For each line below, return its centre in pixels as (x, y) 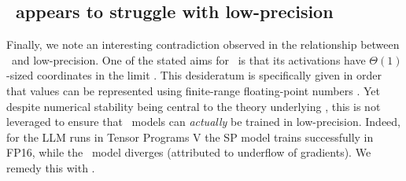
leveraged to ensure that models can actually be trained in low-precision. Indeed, (204, 122)
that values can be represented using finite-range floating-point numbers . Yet (193, 90)
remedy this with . (51, 167)
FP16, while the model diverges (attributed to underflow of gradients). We (189, 152)
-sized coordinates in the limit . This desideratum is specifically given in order (194, 75)
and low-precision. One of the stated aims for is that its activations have (188, 59)
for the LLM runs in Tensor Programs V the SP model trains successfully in (190, 137)
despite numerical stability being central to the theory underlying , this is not (194, 106)
